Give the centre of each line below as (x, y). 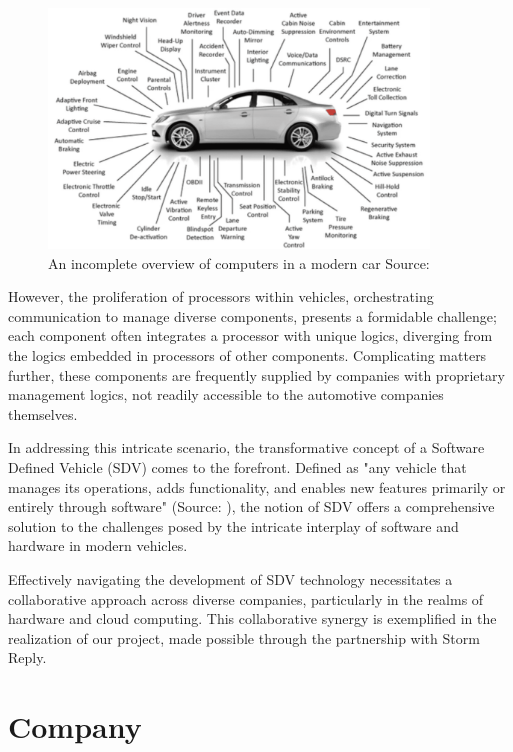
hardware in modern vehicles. (98, 545)
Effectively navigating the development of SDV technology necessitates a (230, 579)
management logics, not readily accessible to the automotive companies (226, 394)
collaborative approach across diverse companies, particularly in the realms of (246, 598)
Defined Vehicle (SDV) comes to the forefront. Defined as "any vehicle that (237, 467)
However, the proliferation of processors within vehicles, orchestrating (221, 296)
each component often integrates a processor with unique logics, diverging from (250, 335)
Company (75, 726)
